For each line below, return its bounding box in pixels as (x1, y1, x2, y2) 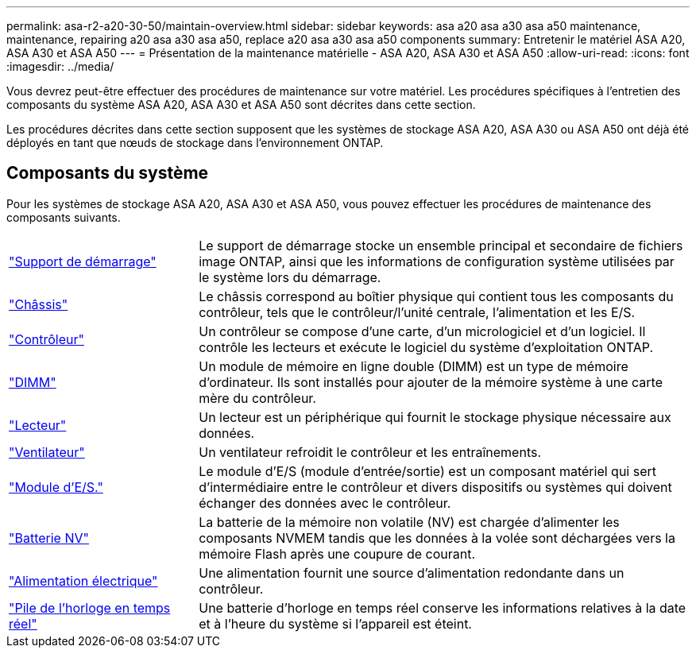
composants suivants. (6, 210, 121, 224)
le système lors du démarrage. (199, 269, 381, 285)
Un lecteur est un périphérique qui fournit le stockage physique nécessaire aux (199, 408, 671, 425)
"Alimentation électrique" (9, 572, 158, 589)
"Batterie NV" (9, 529, 89, 546)
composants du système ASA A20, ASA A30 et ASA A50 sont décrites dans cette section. (6, 98, 476, 111)
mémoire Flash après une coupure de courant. (199, 545, 476, 562)
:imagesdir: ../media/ (6, 60, 114, 73)
